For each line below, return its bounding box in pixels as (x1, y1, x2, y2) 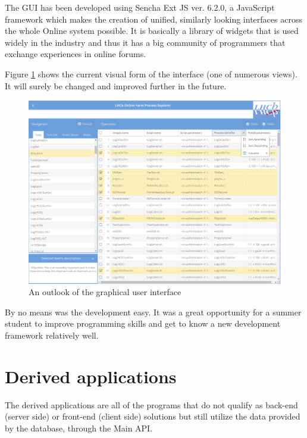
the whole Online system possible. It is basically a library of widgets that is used (5, 24, 299, 37)
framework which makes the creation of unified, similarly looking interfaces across (5, 12, 302, 25)
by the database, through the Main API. (5, 421, 153, 434)
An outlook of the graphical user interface (29, 286, 181, 298)
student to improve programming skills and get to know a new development (5, 317, 281, 330)
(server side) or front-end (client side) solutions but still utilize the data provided (5, 410, 300, 423)
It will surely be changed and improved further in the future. (5, 79, 227, 92)
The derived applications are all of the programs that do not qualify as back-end (5, 398, 298, 411)
